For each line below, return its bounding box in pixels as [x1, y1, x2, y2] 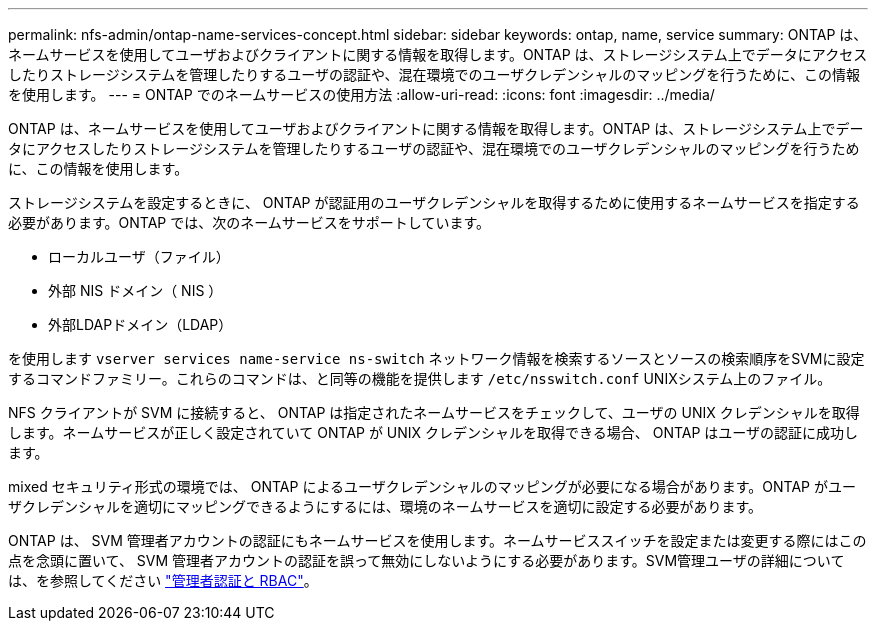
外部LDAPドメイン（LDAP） [48, 316, 233, 333]
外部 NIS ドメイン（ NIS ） [48, 282, 223, 299]
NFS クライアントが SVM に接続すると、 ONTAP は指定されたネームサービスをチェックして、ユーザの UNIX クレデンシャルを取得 [8, 404, 860, 421]
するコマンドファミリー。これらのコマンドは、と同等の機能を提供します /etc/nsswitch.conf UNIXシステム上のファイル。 [8, 370, 832, 387]
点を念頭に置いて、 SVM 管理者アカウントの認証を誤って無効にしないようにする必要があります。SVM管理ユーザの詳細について [8, 552, 845, 569]
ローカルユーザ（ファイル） [48, 248, 230, 265]
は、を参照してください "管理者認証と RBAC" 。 [8, 572, 318, 589]
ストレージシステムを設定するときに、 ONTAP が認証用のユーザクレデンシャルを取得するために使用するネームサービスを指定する [8, 194, 860, 211]
